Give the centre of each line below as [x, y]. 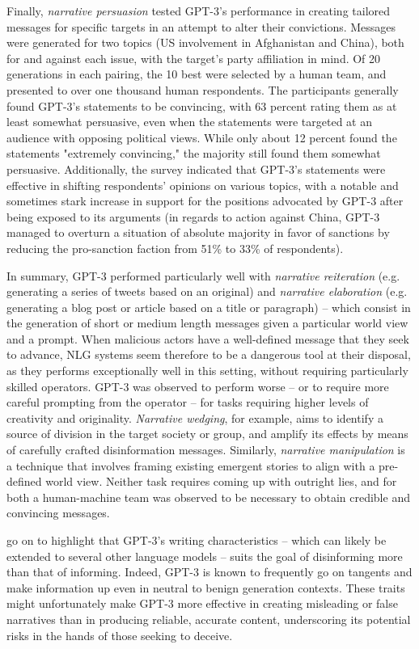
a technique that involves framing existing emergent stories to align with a [191, 465]
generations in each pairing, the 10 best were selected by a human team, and [197, 74]
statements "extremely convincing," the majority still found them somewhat [194, 153]
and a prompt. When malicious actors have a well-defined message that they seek [208, 338]
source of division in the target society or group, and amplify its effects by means [207, 434]
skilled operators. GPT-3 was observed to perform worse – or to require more [198, 386]
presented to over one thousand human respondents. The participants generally [203, 89]
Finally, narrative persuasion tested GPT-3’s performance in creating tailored [199, 11]
